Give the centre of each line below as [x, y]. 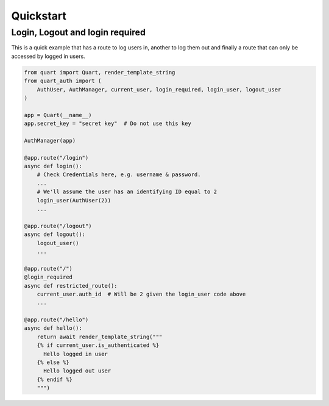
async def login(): [53, 166]
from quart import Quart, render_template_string [100, 72]
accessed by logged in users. [48, 56]
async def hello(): [53, 328]
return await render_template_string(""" [100, 337]
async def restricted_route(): [71, 286]
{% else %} [53, 362]
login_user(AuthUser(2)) [74, 200]
